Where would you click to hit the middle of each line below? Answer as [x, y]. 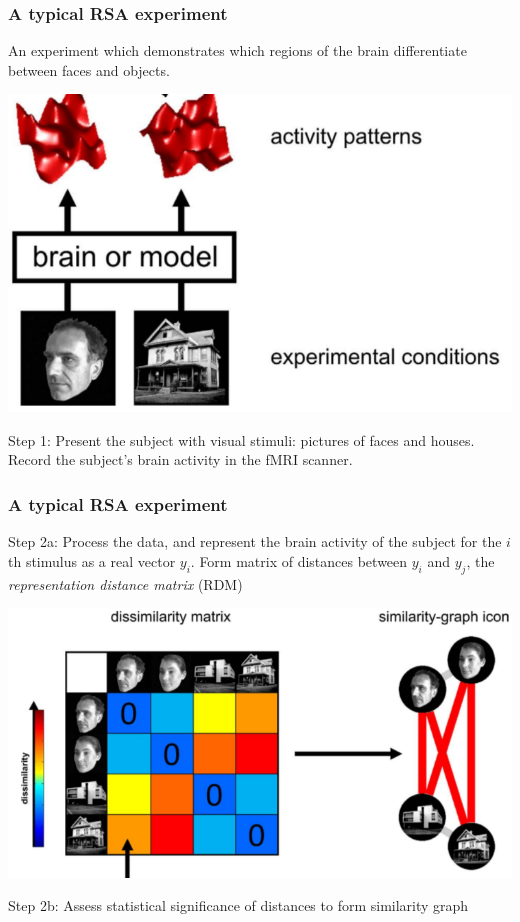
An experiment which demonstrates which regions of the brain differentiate [237, 50]
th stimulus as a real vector [92, 560]
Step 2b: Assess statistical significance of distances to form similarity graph [238, 905]
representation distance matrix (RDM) [125, 583]
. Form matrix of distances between [299, 560]
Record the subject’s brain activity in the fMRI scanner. [180, 459]
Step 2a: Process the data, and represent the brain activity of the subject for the [255, 541]
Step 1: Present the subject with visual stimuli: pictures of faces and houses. [241, 439]
